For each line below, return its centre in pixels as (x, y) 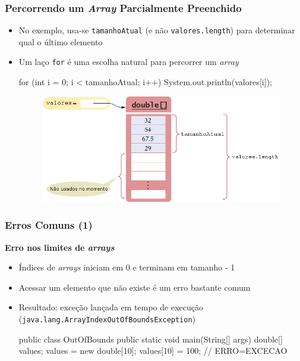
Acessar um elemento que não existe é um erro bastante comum (135, 287)
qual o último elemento (61, 41)
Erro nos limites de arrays (60, 247)
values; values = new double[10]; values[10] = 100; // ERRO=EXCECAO (153, 351)
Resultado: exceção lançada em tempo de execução (111, 307)
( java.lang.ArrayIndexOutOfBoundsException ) (107, 318)
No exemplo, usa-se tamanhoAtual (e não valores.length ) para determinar (157, 30)
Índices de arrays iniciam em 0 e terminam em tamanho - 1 (127, 267)
